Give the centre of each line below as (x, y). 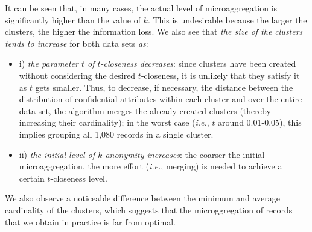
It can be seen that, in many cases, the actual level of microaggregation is (141, 8)
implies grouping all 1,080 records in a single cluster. (116, 134)
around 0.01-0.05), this (260, 122)
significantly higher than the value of (73, 20)
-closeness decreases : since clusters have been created (198, 63)
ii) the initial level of (57, 154)
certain (32, 178)
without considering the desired (77, 75)
